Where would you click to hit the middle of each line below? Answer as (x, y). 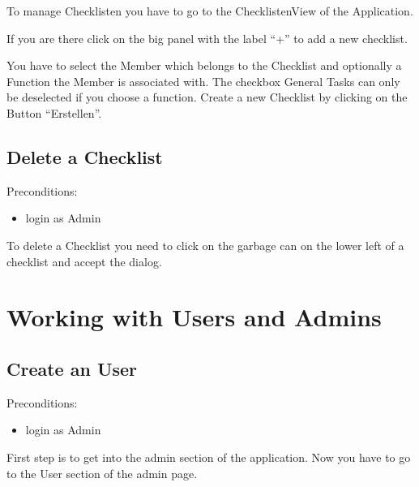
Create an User (72, 368)
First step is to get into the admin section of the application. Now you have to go (209, 457)
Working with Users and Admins (194, 317)
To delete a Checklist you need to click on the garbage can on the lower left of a (205, 245)
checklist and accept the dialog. (84, 261)
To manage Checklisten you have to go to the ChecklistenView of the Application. (210, 11)
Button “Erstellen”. (54, 112)
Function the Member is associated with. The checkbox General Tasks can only (203, 81)
